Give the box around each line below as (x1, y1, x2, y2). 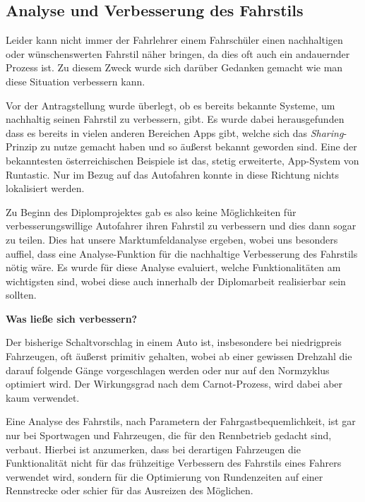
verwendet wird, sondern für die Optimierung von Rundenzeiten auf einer (6, 469, 323, 484)
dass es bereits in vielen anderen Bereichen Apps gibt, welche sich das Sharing (6, 125, 344, 140)
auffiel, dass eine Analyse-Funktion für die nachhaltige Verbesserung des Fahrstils (6, 246, 358, 261)
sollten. (6, 287, 37, 302)
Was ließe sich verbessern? (6, 311, 138, 325)
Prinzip (6, 139, 37, 154)
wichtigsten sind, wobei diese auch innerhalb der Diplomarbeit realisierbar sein (6, 273, 346, 288)
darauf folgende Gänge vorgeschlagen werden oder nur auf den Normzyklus (6, 362, 330, 377)
